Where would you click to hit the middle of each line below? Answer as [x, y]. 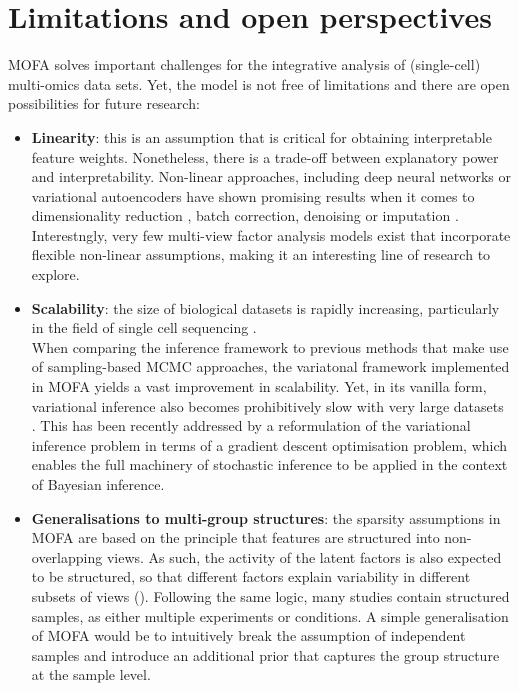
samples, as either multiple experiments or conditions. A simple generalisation [270, 615]
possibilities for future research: [104, 103]
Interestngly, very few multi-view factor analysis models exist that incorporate [271, 234]
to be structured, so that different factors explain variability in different [251, 576]
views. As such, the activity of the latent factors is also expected [304, 556]
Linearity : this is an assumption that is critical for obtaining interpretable [261, 136]
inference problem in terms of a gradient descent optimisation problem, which [269, 444]
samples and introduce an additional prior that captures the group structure [265, 654]
